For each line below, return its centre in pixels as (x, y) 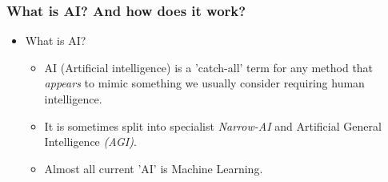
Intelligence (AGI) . (90, 142)
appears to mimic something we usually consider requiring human (204, 83)
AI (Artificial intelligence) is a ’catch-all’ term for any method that (209, 67)
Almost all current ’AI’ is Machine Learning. (154, 168)
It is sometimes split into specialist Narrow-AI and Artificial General (213, 125)
